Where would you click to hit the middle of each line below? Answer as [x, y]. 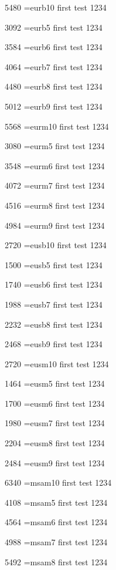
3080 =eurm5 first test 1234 [55, 146]
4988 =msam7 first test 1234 [56, 542]
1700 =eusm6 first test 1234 [55, 403]
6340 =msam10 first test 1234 [58, 482]
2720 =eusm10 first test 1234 [57, 363]
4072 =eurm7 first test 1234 [55, 185]
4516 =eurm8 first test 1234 [55, 205]
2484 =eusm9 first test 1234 [55, 462]
